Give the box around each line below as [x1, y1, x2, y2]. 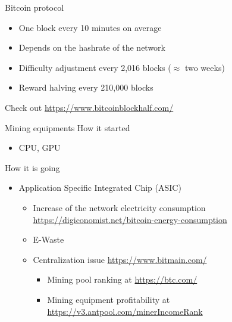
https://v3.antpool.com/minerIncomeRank [47, 305, 203, 317]
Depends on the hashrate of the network [18, 41, 165, 54]
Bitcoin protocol [5, 1, 64, 13]
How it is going [5, 161, 60, 174]
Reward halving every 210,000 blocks [18, 81, 153, 94]
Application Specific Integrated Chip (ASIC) [18, 181, 181, 194]
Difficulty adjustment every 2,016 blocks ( [18, 61, 171, 73]
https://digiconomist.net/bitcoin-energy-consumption [33, 213, 227, 225]
